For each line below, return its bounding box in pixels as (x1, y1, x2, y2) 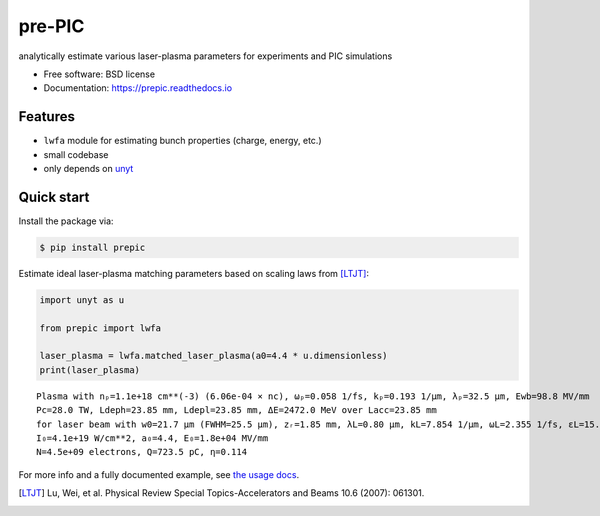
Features (18, 108, 75, 125)
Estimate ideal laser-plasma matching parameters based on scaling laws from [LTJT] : (18, 267, 370, 279)
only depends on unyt (43, 163, 134, 175)
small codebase (43, 148, 109, 160)
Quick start (18, 188, 90, 205)
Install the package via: (18, 215, 114, 227)
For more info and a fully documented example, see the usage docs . (18, 468, 300, 480)
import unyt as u (39, 294, 125, 305)
